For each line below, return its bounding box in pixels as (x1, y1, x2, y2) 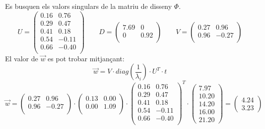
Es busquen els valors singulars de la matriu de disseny (5, 1, 172, 11)
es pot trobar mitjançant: (48, 53, 125, 63)
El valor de (5, 53, 38, 63)
